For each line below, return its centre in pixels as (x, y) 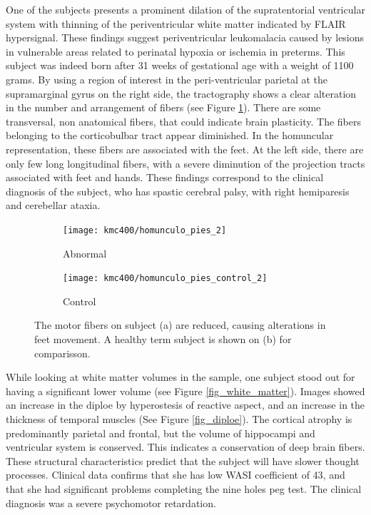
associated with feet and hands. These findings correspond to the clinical (165, 177)
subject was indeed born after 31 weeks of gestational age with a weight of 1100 (180, 65)
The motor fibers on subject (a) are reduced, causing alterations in (180, 325)
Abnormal (85, 253)
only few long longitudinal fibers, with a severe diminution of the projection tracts (185, 163)
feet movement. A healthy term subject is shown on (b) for (163, 339)
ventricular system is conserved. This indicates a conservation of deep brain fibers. (185, 447)
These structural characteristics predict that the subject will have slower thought (183, 460)
